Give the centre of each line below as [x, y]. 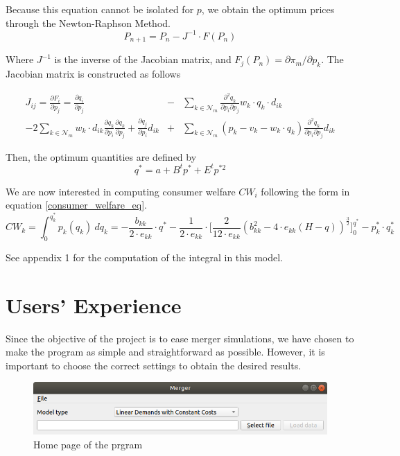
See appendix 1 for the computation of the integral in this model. [144, 257]
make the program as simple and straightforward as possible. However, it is [165, 352]
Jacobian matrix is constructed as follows [93, 73]
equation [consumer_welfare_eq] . [76, 205]
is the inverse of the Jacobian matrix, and [143, 59]
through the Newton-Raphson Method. [88, 23]
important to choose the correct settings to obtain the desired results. [154, 365]
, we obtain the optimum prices [268, 9]
